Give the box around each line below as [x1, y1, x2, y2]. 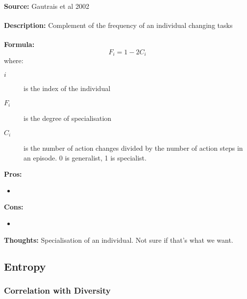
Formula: [4, 39, 35, 49]
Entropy [4, 258, 46, 274]
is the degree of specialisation [24, 113, 112, 123]
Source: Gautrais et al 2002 [4, 1, 89, 11]
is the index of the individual [24, 83, 111, 93]
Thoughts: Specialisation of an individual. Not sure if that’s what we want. [4, 234, 233, 245]
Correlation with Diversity [4, 284, 111, 296]
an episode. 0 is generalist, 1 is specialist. [24, 152, 147, 162]
